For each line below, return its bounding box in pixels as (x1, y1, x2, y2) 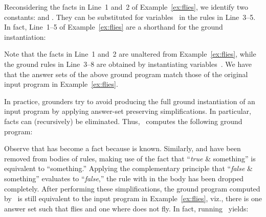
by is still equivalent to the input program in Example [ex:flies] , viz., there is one (4, 193, 262, 204)
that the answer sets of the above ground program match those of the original (4, 68, 248, 79)
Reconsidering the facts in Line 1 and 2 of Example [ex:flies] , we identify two (4, 2, 248, 12)
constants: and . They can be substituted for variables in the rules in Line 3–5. (4, 11, 256, 22)
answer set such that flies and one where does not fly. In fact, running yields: (4, 203, 249, 213)
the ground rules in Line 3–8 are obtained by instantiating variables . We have (4, 58, 252, 69)
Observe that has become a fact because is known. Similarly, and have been (4, 143, 241, 154)
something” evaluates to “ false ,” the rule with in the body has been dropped (4, 173, 244, 183)
